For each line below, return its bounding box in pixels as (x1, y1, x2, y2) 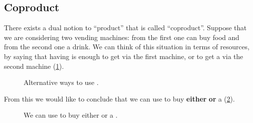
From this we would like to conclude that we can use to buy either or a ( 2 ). (4, 93, 235, 103)
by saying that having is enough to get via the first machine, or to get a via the (4, 51, 243, 61)
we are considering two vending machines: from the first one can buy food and (4, 32, 240, 42)
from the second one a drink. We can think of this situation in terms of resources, (4, 41, 250, 52)
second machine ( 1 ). (4, 61, 64, 71)
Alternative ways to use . (24, 77, 99, 87)
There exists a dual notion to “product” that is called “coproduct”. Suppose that (4, 22, 247, 33)
